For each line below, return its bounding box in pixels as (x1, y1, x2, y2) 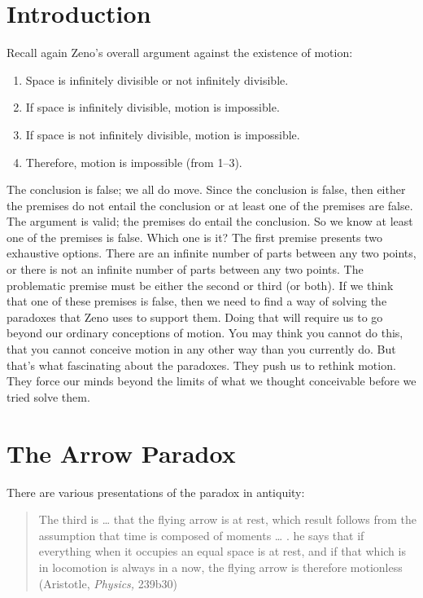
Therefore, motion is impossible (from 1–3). (25, 153, 242, 170)
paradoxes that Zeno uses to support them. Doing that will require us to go (7, 308, 383, 325)
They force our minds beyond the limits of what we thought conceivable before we (7, 372, 416, 389)
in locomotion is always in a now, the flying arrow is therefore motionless (38, 558, 403, 575)
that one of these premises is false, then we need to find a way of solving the (7, 292, 387, 310)
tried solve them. (7, 388, 90, 405)
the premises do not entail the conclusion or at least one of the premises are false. (7, 196, 413, 213)
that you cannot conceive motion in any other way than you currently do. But (7, 341, 396, 358)
